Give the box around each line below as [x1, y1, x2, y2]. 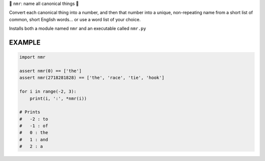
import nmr [19, 54, 46, 60]
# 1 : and [19, 136, 49, 142]
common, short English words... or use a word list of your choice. [9, 16, 141, 22]
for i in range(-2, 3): [19, 89, 77, 94]
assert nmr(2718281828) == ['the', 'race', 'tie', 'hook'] [19, 75, 164, 80]
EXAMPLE [9, 38, 41, 47]
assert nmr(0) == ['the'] [19, 68, 82, 74]
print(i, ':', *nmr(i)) [29, 96, 87, 101]
